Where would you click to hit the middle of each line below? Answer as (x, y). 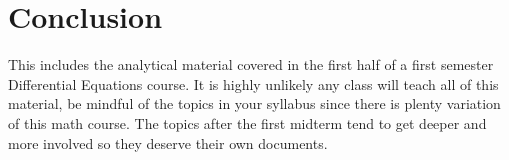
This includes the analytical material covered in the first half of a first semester (251, 64)
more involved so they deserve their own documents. (168, 142)
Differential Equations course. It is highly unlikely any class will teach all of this (253, 83)
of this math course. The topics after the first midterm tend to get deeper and (247, 122)
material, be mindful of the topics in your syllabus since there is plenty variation (254, 103)
